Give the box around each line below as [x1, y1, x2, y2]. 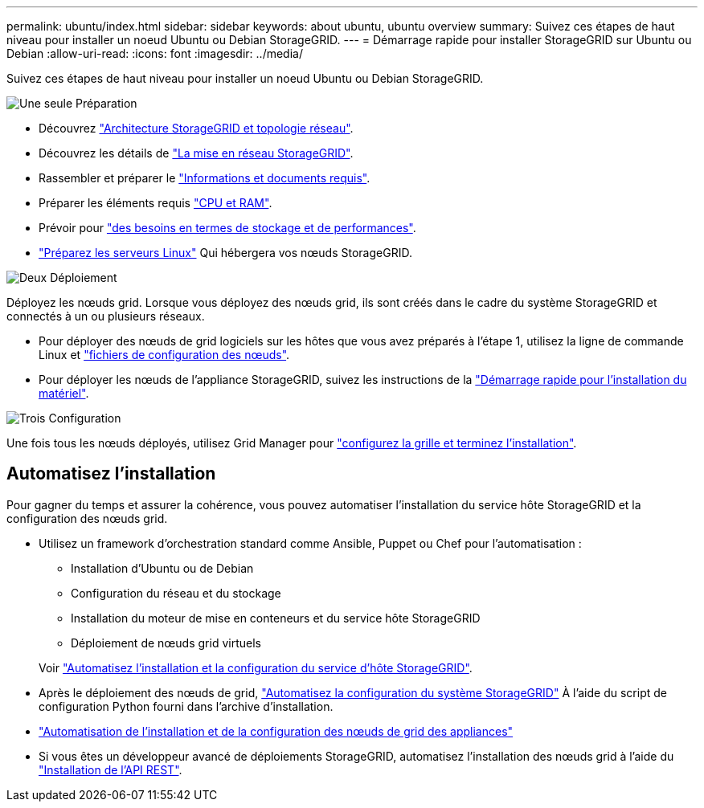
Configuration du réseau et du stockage [71, 586, 281, 600]
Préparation [76, 96, 137, 110]
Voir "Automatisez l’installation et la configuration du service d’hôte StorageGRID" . [39, 660, 473, 675]
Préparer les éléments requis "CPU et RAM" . [39, 196, 272, 210]
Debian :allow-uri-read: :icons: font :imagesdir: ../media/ [6, 47, 303, 60]
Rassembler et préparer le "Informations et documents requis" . [39, 171, 370, 185]
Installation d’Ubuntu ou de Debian [71, 561, 254, 575]
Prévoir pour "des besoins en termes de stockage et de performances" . [39, 221, 416, 235]
